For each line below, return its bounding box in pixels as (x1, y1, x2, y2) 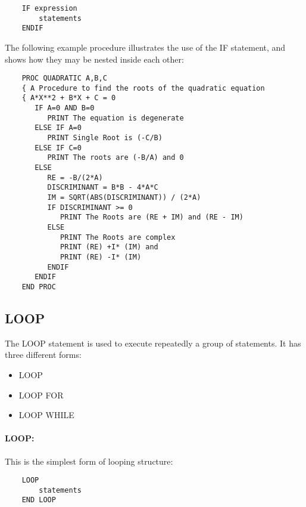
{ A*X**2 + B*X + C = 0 (21, 94, 116, 103)
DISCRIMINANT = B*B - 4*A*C (47, 183, 158, 192)
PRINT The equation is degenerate (47, 113, 184, 122)
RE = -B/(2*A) (47, 173, 103, 182)
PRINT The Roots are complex (60, 233, 176, 242)
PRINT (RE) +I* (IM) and (60, 243, 158, 252)
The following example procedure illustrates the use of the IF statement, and (5, 41, 286, 53)
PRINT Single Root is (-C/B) (47, 134, 163, 143)
